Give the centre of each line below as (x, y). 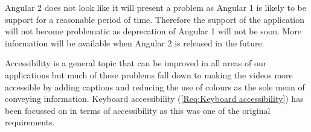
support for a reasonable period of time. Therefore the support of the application (155, 19)
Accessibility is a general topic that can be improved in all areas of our (136, 63)
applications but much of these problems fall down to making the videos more (149, 74)
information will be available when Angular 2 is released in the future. (135, 42)
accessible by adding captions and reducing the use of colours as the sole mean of (155, 86)
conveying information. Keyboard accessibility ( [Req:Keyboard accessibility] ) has (154, 99)
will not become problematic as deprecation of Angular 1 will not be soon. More (153, 31)
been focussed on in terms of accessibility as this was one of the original (138, 110)
